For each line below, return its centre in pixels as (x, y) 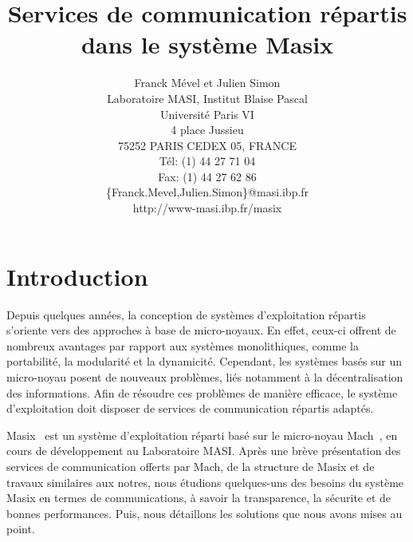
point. (21, 529)
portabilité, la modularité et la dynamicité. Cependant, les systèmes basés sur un (205, 361)
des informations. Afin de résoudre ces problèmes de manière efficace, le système (202, 392)
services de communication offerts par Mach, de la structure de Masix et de (191, 466)
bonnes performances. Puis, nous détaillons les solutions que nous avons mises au (205, 513)
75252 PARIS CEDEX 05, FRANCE (207, 145)
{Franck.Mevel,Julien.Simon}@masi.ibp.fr (207, 192)
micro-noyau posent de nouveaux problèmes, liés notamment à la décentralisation (205, 376)
